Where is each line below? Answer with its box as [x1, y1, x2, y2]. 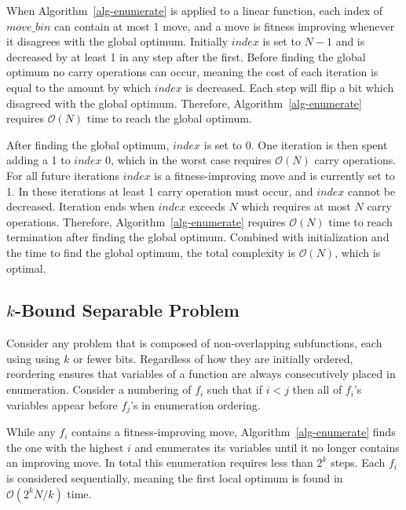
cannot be [347, 182, 396, 199]
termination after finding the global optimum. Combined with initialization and [6, 229, 390, 245]
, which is [335, 244, 381, 260]
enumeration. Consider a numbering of [6, 381, 192, 398]
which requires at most [241, 198, 351, 215]
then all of [292, 381, 342, 398]
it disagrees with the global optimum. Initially [6, 33, 229, 50]
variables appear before [6, 396, 118, 413]
